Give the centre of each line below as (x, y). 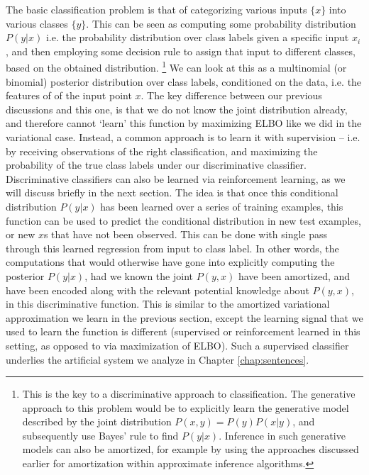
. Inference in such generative (282, 435)
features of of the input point (69, 95)
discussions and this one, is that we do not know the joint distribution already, (177, 109)
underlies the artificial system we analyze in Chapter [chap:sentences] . (158, 359)
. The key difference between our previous (231, 95)
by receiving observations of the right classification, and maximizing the (162, 151)
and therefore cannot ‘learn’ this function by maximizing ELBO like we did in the (184, 123)
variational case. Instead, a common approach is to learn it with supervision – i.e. (183, 137)
